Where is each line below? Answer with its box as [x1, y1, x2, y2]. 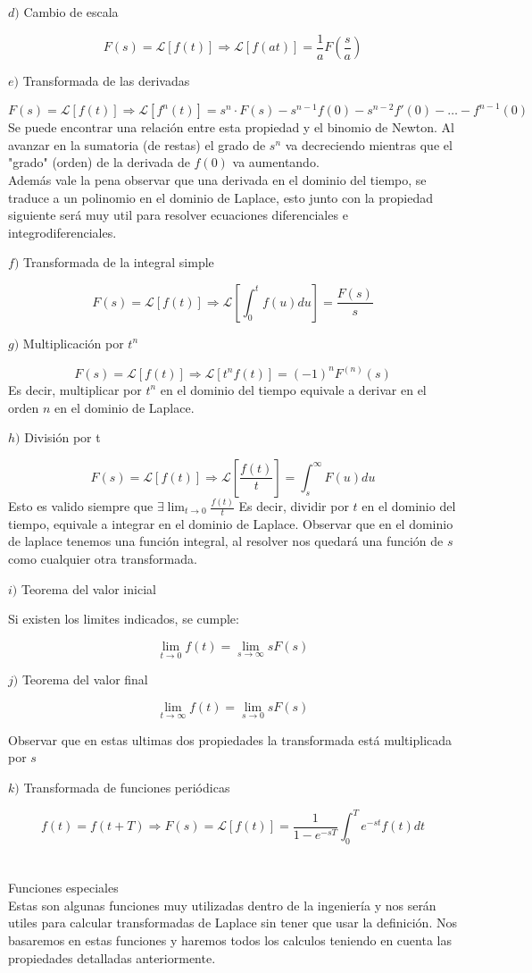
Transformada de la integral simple [22, 253, 214, 272]
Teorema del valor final [21, 670, 148, 689]
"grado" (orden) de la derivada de [8, 153, 190, 172]
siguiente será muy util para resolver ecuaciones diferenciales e [8, 206, 348, 224]
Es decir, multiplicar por [8, 380, 142, 398]
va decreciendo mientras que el [285, 135, 453, 154]
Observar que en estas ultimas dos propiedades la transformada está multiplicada [8, 730, 453, 749]
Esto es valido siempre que [8, 497, 154, 516]
